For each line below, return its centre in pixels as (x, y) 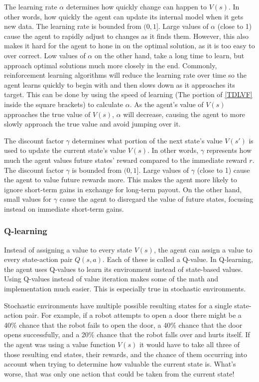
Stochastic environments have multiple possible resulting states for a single (118, 305)
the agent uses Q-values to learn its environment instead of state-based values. (124, 269)
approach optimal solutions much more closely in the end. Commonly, (111, 65)
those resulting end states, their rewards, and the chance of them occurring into (126, 354)
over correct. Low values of (45, 55)
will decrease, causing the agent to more (184, 114)
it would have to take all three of (189, 344)
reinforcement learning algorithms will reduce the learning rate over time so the (125, 75)
